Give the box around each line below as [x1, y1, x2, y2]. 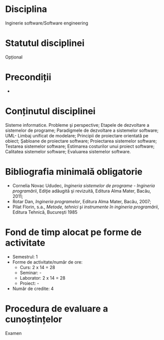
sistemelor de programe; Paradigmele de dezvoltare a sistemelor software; [5, 127, 159, 133]
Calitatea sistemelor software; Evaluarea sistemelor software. [5, 148, 131, 154]
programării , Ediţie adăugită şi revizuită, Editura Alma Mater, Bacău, [12, 188, 151, 194]
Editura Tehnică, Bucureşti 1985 [12, 209, 78, 215]
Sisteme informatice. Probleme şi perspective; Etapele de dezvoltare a [5, 122, 150, 128]
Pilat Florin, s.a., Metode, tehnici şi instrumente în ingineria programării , [12, 204, 160, 210]
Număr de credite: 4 [12, 286, 54, 292]
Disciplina [5, 3, 47, 15]
